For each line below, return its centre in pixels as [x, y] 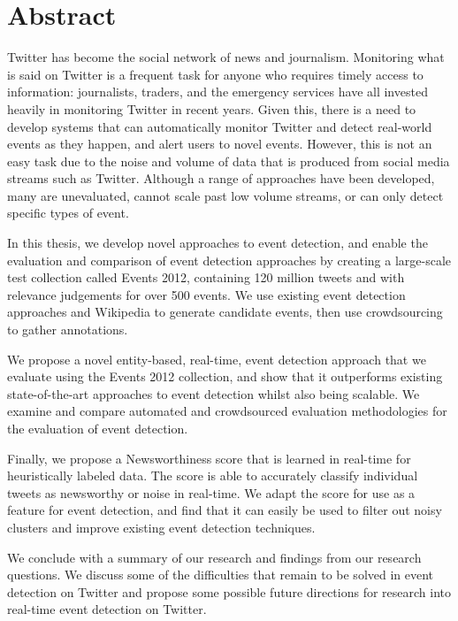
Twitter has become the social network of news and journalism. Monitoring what [226, 57]
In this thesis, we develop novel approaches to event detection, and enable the [218, 243]
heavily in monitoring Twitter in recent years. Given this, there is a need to [212, 108]
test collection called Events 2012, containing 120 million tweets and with [206, 277]
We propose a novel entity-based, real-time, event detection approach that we [217, 359]
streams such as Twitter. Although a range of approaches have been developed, [221, 178]
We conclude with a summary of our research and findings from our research [214, 557]
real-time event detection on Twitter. [107, 609]
